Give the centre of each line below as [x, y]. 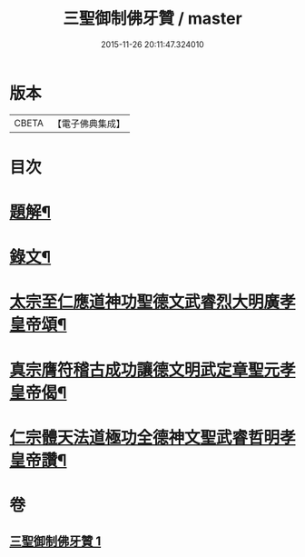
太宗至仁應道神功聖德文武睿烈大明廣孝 [153, 302]
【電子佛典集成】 [89, 124]
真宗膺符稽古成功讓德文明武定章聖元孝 [153, 370]
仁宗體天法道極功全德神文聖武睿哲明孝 [153, 438]
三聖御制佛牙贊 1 [55, 542]
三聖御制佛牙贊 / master [152, 19]
